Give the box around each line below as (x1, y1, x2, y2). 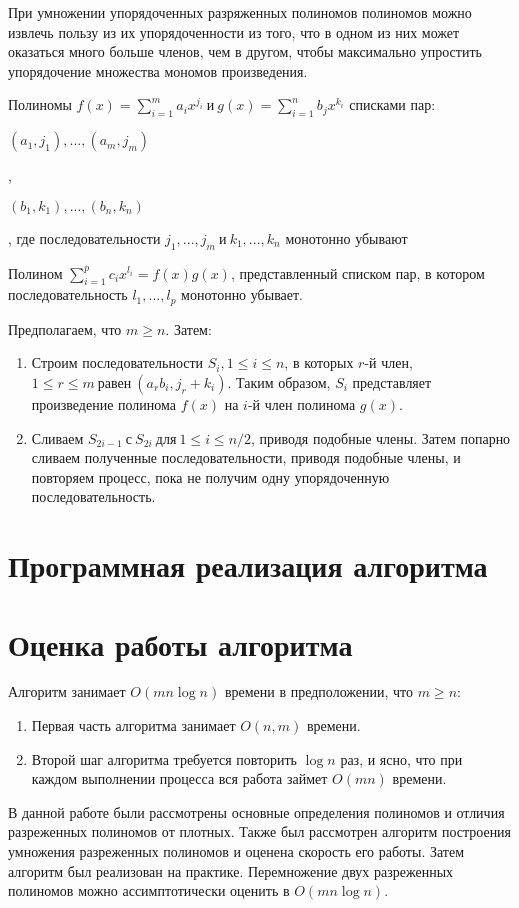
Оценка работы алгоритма (8, 623, 353, 664)
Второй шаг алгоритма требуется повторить (31, 748, 297, 769)
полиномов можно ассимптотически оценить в (8, 880, 290, 901)
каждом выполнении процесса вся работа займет (31, 768, 328, 789)
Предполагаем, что (8, 318, 122, 339)
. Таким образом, (227, 372, 331, 392)
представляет (352, 372, 432, 392)
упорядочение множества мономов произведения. (8, 60, 308, 81)
